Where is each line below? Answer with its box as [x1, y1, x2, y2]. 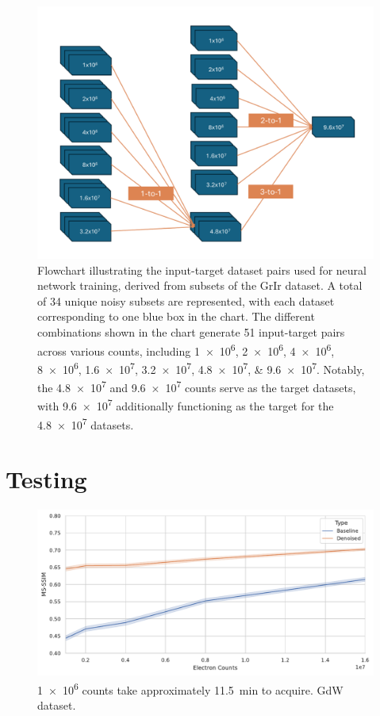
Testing [6, 463, 87, 495]
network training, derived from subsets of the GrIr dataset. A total [37, 277, 363, 294]
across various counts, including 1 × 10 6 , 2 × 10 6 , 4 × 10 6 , [37, 340, 335, 359]
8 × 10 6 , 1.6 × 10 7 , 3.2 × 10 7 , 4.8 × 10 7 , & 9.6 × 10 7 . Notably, [37, 358, 365, 377]
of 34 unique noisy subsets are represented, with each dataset [37, 292, 335, 309]
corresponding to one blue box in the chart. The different [37, 308, 315, 325]
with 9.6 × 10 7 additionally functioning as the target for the [37, 395, 334, 414]
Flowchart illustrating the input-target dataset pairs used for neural [37, 261, 367, 278]
